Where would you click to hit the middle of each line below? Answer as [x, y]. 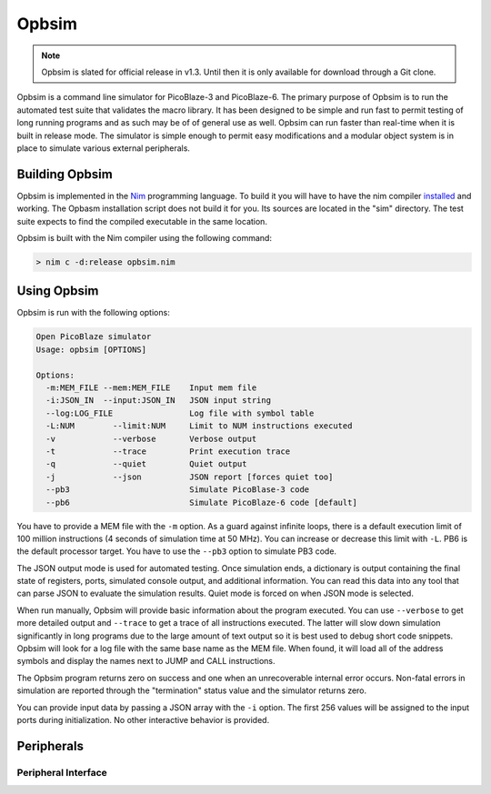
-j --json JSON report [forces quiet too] [190, 477]
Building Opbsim [65, 174]
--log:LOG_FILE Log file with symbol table [180, 413]
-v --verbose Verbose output [151, 438]
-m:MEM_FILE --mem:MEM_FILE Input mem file [151, 388]
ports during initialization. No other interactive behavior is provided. [143, 719]
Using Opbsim [58, 291]
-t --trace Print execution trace [168, 451]
